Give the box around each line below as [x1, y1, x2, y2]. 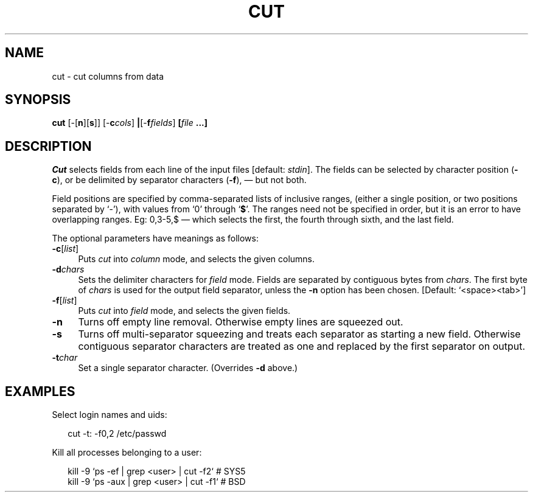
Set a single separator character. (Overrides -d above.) [78, 363, 298, 374]
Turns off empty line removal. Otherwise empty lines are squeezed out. [78, 316, 403, 328]
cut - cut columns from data [52, 71, 164, 82]
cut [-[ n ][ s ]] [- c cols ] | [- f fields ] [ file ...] [52, 117, 208, 128]
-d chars [52, 264, 85, 275]
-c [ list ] [52, 243, 79, 254]
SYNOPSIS [5, 92, 71, 108]
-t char [52, 352, 78, 363]
